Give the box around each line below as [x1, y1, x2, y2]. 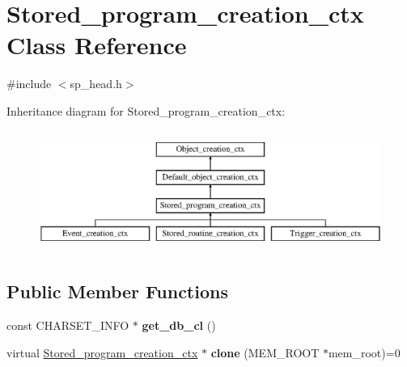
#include [6, 75, 52, 92]
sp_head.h [70, 75, 122, 92]
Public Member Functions [6, 279, 228, 304]
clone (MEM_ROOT [210, 344, 320, 361]
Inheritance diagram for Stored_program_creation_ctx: [6, 102, 286, 119]
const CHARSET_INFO [6, 317, 129, 334]
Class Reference [6, 28, 187, 61]
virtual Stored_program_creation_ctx [6, 344, 198, 361]
